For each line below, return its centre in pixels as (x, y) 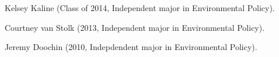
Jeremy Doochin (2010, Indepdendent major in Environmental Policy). (131, 47)
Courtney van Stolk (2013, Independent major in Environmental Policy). (135, 27)
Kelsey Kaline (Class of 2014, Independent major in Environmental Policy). (140, 8)
